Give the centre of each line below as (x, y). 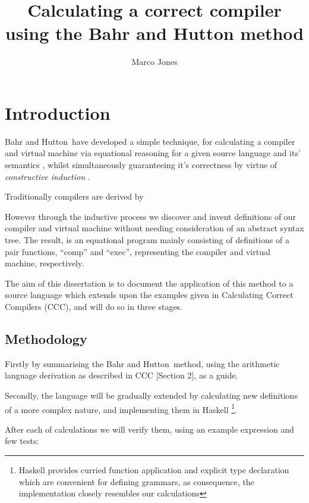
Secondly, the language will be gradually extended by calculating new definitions (151, 395)
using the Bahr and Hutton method (154, 33)
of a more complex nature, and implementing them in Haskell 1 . (121, 408)
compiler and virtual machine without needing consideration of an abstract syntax (154, 228)
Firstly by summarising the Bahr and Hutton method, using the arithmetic (142, 363)
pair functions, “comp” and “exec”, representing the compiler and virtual (138, 251)
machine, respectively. (45, 263)
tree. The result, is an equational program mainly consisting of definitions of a (147, 240)
